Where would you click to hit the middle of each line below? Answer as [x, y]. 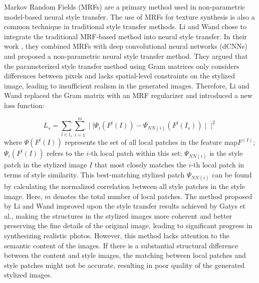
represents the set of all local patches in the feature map [151, 142]
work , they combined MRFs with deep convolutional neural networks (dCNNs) [126, 46]
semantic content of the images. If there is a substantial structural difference [121, 245]
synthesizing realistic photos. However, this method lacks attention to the [117, 235]
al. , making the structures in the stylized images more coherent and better [118, 215]
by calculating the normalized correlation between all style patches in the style [124, 186]
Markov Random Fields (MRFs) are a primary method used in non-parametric [125, 7]
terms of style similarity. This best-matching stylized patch [94, 174]
